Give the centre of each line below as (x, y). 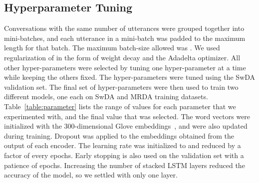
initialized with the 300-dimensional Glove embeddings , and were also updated (126, 126)
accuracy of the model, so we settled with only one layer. (91, 175)
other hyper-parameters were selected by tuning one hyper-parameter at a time (125, 67)
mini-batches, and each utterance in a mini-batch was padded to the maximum (125, 38)
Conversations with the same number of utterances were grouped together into (124, 28)
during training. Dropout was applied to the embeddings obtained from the (119, 135)
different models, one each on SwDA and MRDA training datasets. (106, 96)
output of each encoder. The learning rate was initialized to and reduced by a (123, 145)
